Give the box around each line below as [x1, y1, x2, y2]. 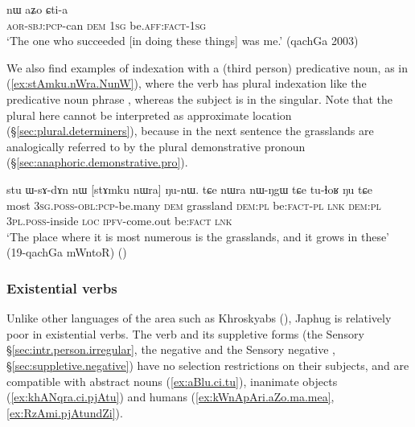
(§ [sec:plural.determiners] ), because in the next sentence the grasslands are [6, 122, 374, 139]
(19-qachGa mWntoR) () [6, 244, 127, 261]
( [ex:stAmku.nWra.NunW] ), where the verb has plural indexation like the [6, 75, 367, 92]
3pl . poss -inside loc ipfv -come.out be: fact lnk [6, 212, 232, 229]
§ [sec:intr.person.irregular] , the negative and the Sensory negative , [6, 341, 336, 358]
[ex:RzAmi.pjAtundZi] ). [6, 404, 123, 421]
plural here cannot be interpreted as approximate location [6, 106, 292, 123]
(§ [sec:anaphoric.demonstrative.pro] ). [6, 154, 188, 170]
